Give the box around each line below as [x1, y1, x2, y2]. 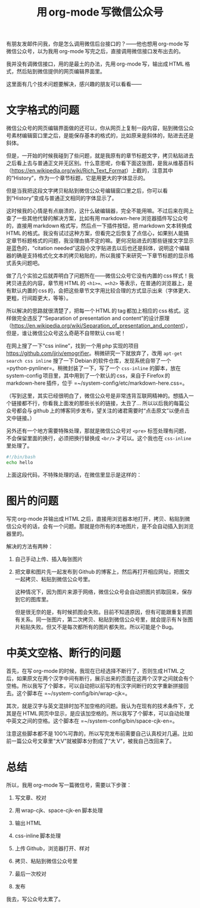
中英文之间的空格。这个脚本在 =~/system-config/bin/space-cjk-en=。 [6, 717, 178, 724]
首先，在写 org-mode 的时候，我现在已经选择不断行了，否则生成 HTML [6, 667, 179, 674]
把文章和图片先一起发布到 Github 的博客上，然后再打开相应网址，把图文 [14, 568, 190, 575]
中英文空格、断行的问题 [6, 647, 121, 660]
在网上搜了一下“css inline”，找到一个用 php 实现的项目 [6, 342, 139, 350]
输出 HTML [14, 819, 42, 826]
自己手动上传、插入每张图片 [14, 555, 83, 563]
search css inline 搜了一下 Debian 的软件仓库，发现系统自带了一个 [6, 357, 171, 365]
